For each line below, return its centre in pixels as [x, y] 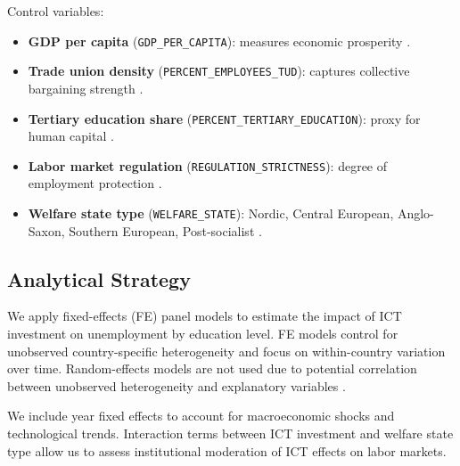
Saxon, [46, 230]
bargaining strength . [86, 88]
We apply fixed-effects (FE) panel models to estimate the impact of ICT [205, 316]
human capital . [71, 136]
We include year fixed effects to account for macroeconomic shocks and [201, 416]
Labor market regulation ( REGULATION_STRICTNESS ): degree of [208, 165]
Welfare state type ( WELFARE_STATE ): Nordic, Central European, [211, 213]
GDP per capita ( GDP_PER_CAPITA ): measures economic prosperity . [219, 41]
